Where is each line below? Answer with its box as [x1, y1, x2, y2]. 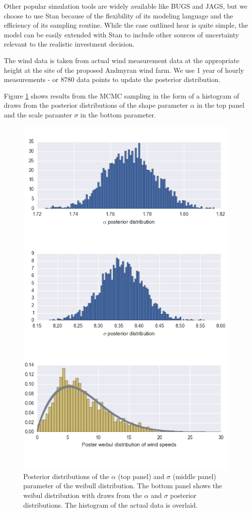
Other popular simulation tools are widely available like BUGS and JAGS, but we [4, 1, 248, 11]
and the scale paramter [4, 109, 72, 119]
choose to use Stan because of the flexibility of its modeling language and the [4, 10, 233, 20]
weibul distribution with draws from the [23, 490, 142, 500]
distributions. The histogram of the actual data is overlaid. [23, 499, 198, 510]
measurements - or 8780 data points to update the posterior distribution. [4, 74, 220, 84]
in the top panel [197, 100, 245, 110]
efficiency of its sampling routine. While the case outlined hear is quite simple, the [4, 20, 248, 30]
